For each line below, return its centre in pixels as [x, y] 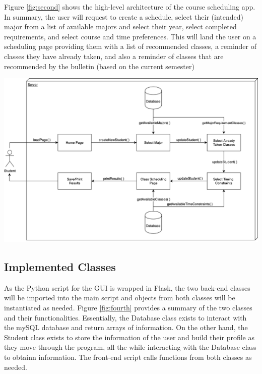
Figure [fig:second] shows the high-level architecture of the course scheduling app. [130, 7]
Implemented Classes [60, 266]
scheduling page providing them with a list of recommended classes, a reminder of [130, 46]
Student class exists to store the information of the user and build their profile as [129, 337]
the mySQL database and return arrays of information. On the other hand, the [126, 327]
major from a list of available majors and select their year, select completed [120, 26]
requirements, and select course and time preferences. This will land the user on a [130, 36]
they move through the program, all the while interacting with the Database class [130, 347]
